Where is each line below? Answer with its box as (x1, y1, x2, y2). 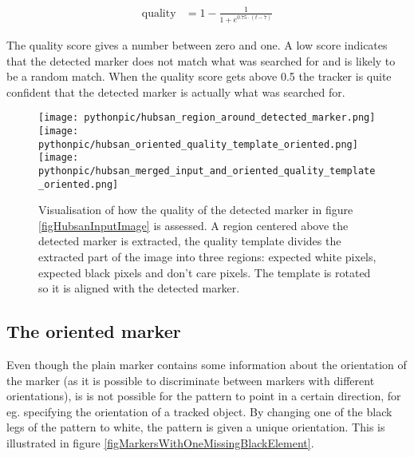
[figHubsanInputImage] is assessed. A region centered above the (38, 217, 349, 233)
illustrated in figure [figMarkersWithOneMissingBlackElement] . (6, 434, 314, 451)
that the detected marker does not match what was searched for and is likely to (6, 52, 396, 69)
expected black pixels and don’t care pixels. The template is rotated (38, 264, 371, 280)
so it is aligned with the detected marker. (38, 280, 240, 296)
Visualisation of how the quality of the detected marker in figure (38, 201, 353, 218)
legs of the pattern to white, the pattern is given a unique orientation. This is (6, 419, 385, 435)
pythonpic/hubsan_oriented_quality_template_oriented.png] (38, 138, 358, 150)
